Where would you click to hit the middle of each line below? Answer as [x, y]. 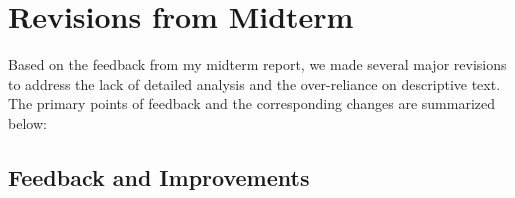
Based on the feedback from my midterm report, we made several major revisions [257, 64]
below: [27, 122]
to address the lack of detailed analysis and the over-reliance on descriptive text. [254, 83]
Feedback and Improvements [159, 176]
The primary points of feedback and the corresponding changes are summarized [252, 103]
